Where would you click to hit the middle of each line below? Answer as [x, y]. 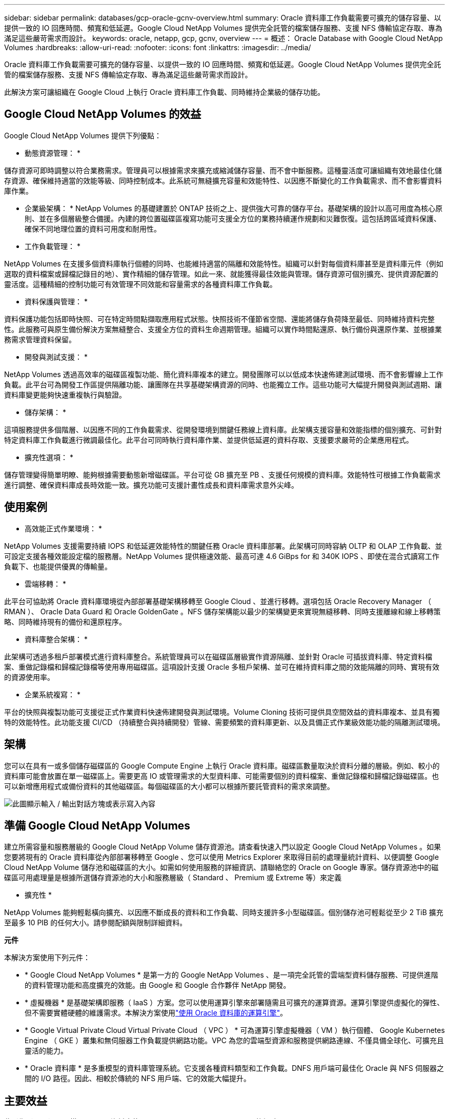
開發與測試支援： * [56, 357]
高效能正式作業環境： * [63, 528]
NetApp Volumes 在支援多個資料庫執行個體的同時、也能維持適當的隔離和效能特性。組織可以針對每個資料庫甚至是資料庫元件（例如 [224, 263]
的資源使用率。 [29, 677]
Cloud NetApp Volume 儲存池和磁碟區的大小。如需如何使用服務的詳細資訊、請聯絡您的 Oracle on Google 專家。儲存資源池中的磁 [221, 867]
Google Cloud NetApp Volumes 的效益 [103, 114]
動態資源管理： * [53, 153]
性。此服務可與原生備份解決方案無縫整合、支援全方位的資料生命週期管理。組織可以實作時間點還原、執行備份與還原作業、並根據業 [223, 329]
